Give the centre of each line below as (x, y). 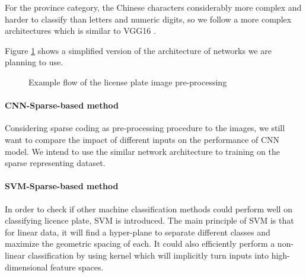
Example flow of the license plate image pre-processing (128, 82)
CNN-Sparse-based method (62, 105)
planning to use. (34, 62)
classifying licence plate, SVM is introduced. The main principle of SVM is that (149, 220)
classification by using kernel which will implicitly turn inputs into (148, 255)
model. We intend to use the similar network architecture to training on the (142, 151)
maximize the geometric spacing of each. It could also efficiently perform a (140, 243)
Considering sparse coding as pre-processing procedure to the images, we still (145, 128)
